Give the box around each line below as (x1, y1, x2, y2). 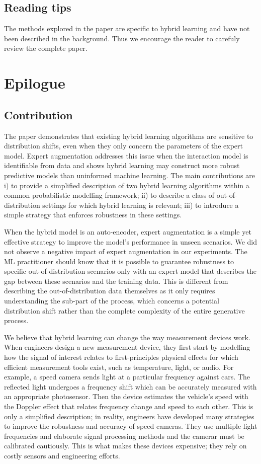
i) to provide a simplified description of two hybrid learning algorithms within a (4, 180, 249, 190)
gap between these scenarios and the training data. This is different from (4, 275, 228, 286)
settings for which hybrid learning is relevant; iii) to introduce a (42, 199, 239, 210)
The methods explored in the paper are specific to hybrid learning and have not (4, 23, 250, 34)
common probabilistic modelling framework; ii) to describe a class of (4, 190, 215, 200)
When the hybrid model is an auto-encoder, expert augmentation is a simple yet (4, 226, 251, 237)
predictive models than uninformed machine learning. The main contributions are (4, 170, 255, 180)
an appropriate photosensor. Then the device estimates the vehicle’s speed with (4, 391, 248, 402)
